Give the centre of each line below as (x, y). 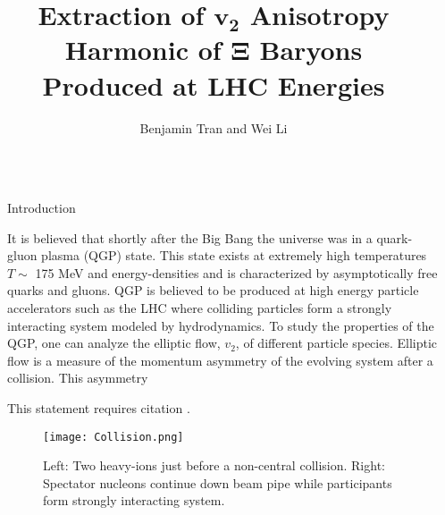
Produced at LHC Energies (214, 84)
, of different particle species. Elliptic (336, 343)
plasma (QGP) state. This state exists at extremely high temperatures (234, 255)
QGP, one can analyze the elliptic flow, (114, 343)
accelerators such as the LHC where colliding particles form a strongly (200, 308)
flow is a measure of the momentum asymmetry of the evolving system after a (220, 360)
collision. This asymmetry (78, 378)
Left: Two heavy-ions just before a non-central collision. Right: (214, 465)
